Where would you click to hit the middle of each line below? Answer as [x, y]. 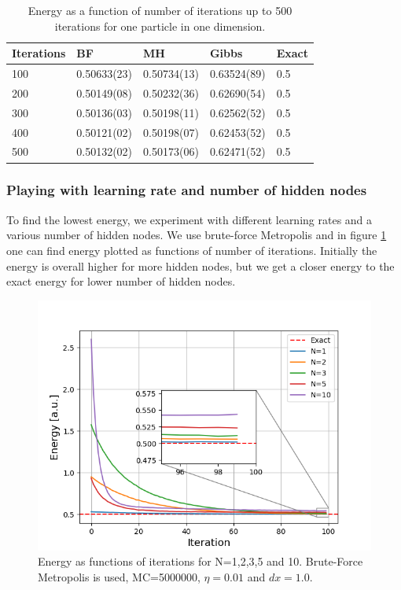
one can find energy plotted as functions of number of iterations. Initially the [192, 250]
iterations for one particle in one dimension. [160, 26]
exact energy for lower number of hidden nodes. [121, 281]
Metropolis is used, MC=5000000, [119, 576]
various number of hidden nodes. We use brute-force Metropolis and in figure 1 [197, 235]
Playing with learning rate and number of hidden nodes [187, 190]
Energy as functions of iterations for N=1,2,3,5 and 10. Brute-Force [200, 561]
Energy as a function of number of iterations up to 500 [160, 10]
